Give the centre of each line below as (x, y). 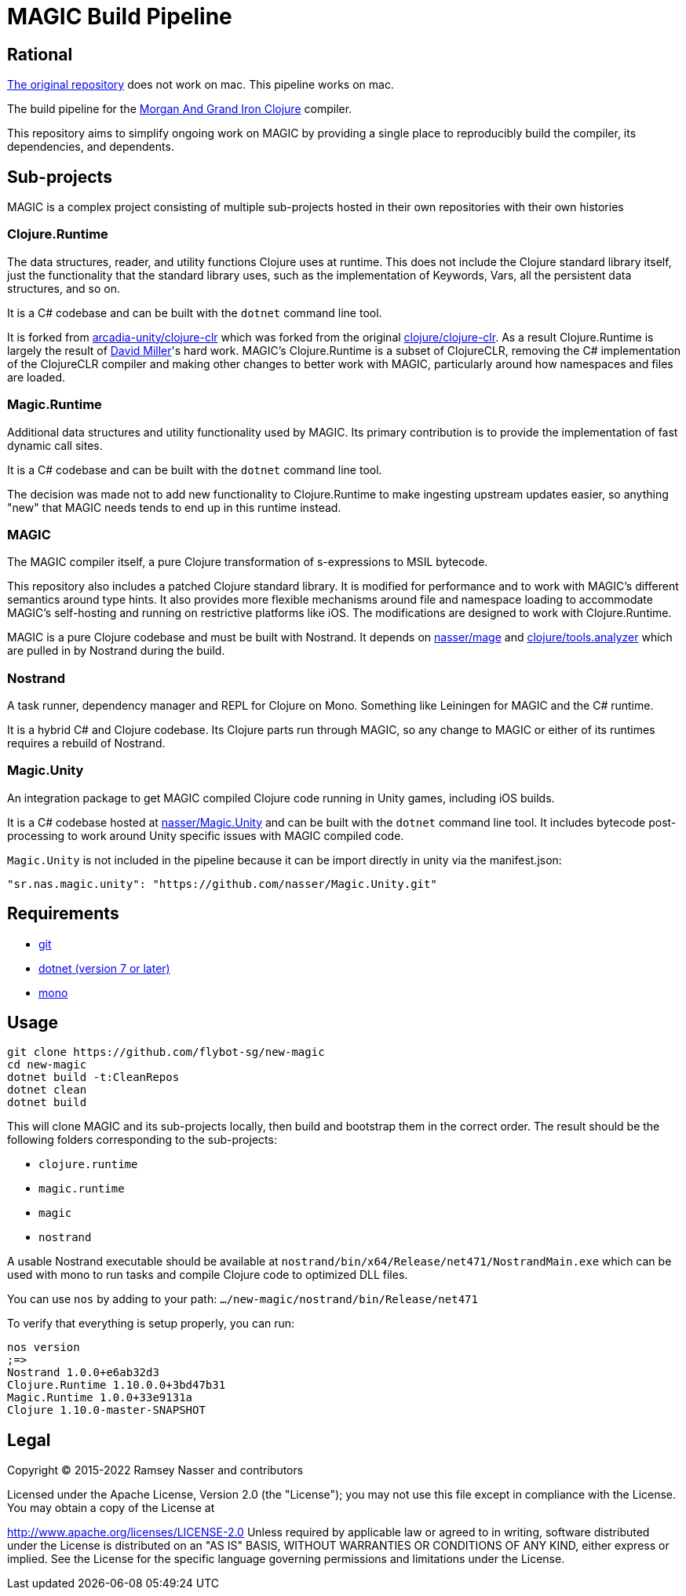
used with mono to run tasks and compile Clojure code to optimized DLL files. (208, 1275)
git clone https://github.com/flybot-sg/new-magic (166, 1052)
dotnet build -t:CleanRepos (93, 1077)
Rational (40, 54)
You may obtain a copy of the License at (111, 1508)
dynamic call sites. (55, 445)
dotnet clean (47, 1090)
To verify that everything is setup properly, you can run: (151, 1324)
